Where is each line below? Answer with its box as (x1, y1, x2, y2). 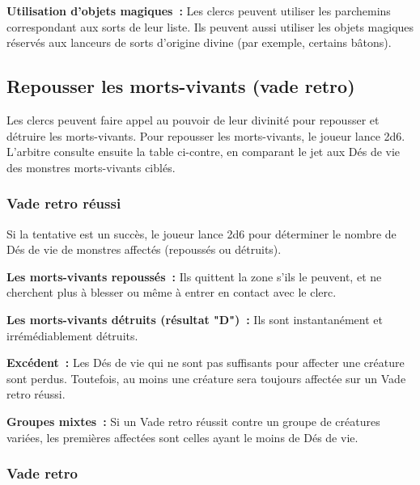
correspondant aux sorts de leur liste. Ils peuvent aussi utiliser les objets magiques (6, 18, 414, 35)
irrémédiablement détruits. (6, 327, 138, 344)
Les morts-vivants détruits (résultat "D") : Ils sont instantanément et (6, 310, 383, 327)
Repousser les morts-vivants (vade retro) (6, 74, 355, 99)
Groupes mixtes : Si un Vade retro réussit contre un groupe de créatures (6, 412, 380, 429)
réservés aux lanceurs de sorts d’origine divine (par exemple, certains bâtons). (6, 34, 392, 51)
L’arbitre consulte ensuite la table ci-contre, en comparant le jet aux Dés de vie (6, 143, 401, 160)
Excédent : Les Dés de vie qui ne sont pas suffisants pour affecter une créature (6, 354, 405, 371)
